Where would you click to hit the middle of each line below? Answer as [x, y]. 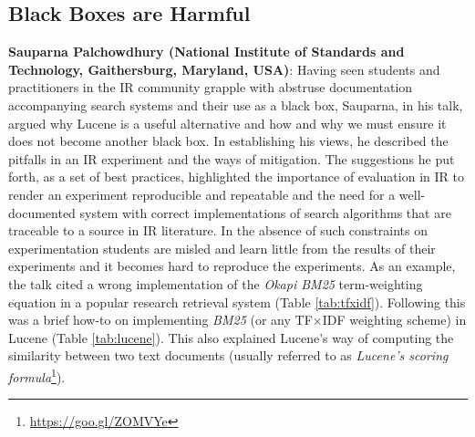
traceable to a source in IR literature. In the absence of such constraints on [218, 230]
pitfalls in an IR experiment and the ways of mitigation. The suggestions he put [232, 158]
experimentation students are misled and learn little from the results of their [222, 248]
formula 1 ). [37, 375]
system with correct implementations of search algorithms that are [265, 212]
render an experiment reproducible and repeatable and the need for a [202, 194]
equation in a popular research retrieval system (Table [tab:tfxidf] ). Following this [237, 302]
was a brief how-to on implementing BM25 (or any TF [160, 320]
